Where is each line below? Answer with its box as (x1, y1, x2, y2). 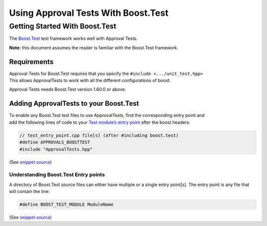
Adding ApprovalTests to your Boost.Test (9, 99, 139, 108)
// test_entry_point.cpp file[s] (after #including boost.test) (19, 132, 179, 138)
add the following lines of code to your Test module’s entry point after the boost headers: (9, 119, 190, 125)
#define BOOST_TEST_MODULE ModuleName (19, 202, 114, 207)
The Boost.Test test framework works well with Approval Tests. (9, 36, 138, 41)
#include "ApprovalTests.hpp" (19, 146, 93, 152)
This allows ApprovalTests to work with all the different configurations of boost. (9, 77, 171, 83)
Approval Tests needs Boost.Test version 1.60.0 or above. (9, 86, 126, 92)
